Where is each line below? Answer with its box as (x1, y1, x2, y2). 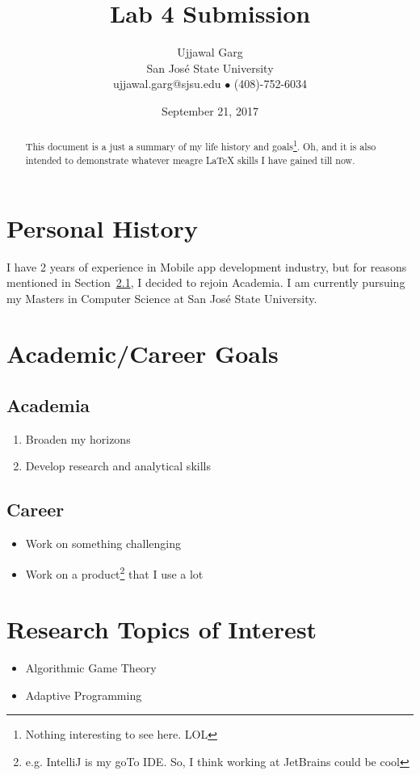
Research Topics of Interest (6, 613, 317, 646)
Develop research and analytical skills (25, 457, 211, 474)
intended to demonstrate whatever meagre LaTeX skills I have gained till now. (25, 153, 355, 166)
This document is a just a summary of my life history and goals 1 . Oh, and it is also (25, 137, 376, 154)
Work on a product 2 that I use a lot (25, 562, 204, 582)
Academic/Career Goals (6, 337, 279, 370)
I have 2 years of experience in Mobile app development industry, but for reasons (6, 258, 407, 275)
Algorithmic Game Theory (25, 659, 157, 676)
